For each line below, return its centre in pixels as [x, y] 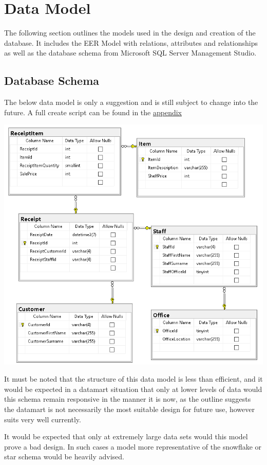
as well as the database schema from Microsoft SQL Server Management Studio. [130, 53]
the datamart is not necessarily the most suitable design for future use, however [129, 409]
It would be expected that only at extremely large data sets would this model [126, 436]
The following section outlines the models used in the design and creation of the [130, 33]
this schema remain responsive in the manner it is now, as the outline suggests [128, 399]
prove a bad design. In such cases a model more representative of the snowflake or [133, 446]
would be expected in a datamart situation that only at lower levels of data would [133, 389]
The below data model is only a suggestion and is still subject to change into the [131, 102]
